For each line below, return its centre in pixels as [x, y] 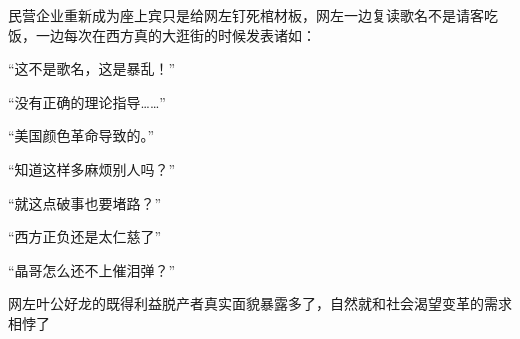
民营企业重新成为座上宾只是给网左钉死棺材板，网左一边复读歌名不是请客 [246, 15]
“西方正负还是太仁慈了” [85, 236]
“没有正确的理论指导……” [87, 101]
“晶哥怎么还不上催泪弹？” [92, 269]
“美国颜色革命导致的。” [81, 135]
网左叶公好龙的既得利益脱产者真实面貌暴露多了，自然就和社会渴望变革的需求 [260, 303]
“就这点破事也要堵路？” [85, 202]
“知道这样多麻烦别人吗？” [92, 168]
